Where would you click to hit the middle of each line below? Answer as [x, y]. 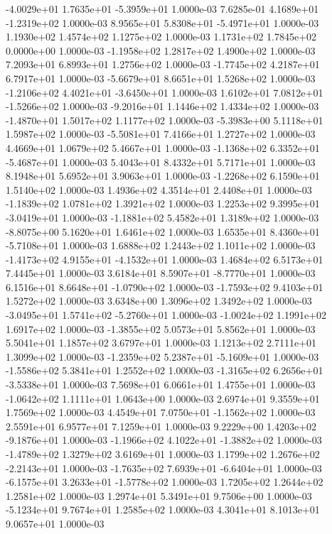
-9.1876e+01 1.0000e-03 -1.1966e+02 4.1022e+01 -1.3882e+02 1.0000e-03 [164, 440]
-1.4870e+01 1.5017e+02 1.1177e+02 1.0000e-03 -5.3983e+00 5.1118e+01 [165, 120]
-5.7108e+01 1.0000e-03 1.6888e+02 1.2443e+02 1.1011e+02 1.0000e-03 [161, 245]
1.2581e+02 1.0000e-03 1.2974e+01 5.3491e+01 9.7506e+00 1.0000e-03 [159, 495]
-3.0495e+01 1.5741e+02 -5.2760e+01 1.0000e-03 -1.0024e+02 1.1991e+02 [166, 315]
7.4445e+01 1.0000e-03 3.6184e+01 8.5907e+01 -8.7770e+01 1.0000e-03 [161, 273]
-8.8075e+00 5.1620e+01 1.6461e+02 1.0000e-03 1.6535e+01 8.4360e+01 [163, 231]
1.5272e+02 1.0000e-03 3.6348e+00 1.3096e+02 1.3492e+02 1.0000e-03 [159, 301]
